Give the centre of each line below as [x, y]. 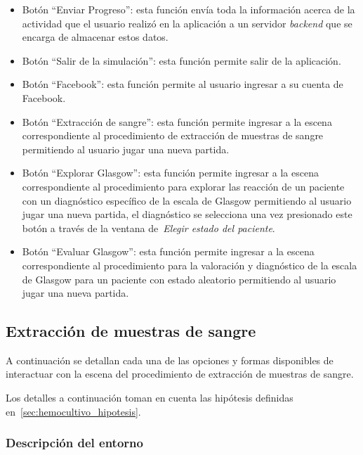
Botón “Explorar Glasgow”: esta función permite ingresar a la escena [170, 173]
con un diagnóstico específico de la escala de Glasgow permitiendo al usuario [187, 200]
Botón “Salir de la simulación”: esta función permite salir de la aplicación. [181, 60]
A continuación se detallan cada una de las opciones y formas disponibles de [170, 360]
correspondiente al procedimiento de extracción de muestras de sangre [173, 135]
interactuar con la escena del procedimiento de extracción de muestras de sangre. [180, 374]
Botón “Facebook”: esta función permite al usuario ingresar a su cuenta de [183, 84]
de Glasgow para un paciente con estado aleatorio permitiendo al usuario [179, 279]
